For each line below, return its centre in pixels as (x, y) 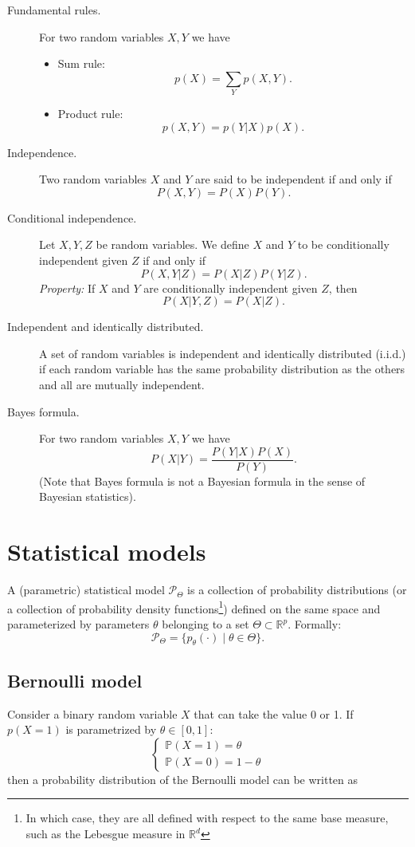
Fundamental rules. (54, 10)
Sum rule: (81, 63)
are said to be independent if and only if (294, 179)
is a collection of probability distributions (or (297, 590)
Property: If (67, 288)
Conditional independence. (72, 217)
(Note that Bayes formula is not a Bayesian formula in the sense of (202, 481)
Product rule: (90, 114)
